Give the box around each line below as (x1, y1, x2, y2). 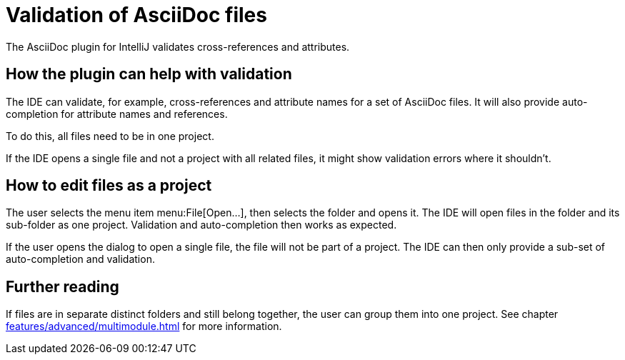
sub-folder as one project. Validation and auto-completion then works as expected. (6, 219, 397, 231)
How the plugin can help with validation (6, 65, 292, 84)
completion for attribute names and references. (6, 107, 228, 120)
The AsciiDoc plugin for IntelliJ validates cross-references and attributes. (6, 40, 350, 53)
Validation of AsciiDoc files (6, 3, 267, 27)
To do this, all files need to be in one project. (6, 129, 214, 142)
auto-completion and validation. (6, 253, 155, 266)
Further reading (6, 277, 119, 296)
